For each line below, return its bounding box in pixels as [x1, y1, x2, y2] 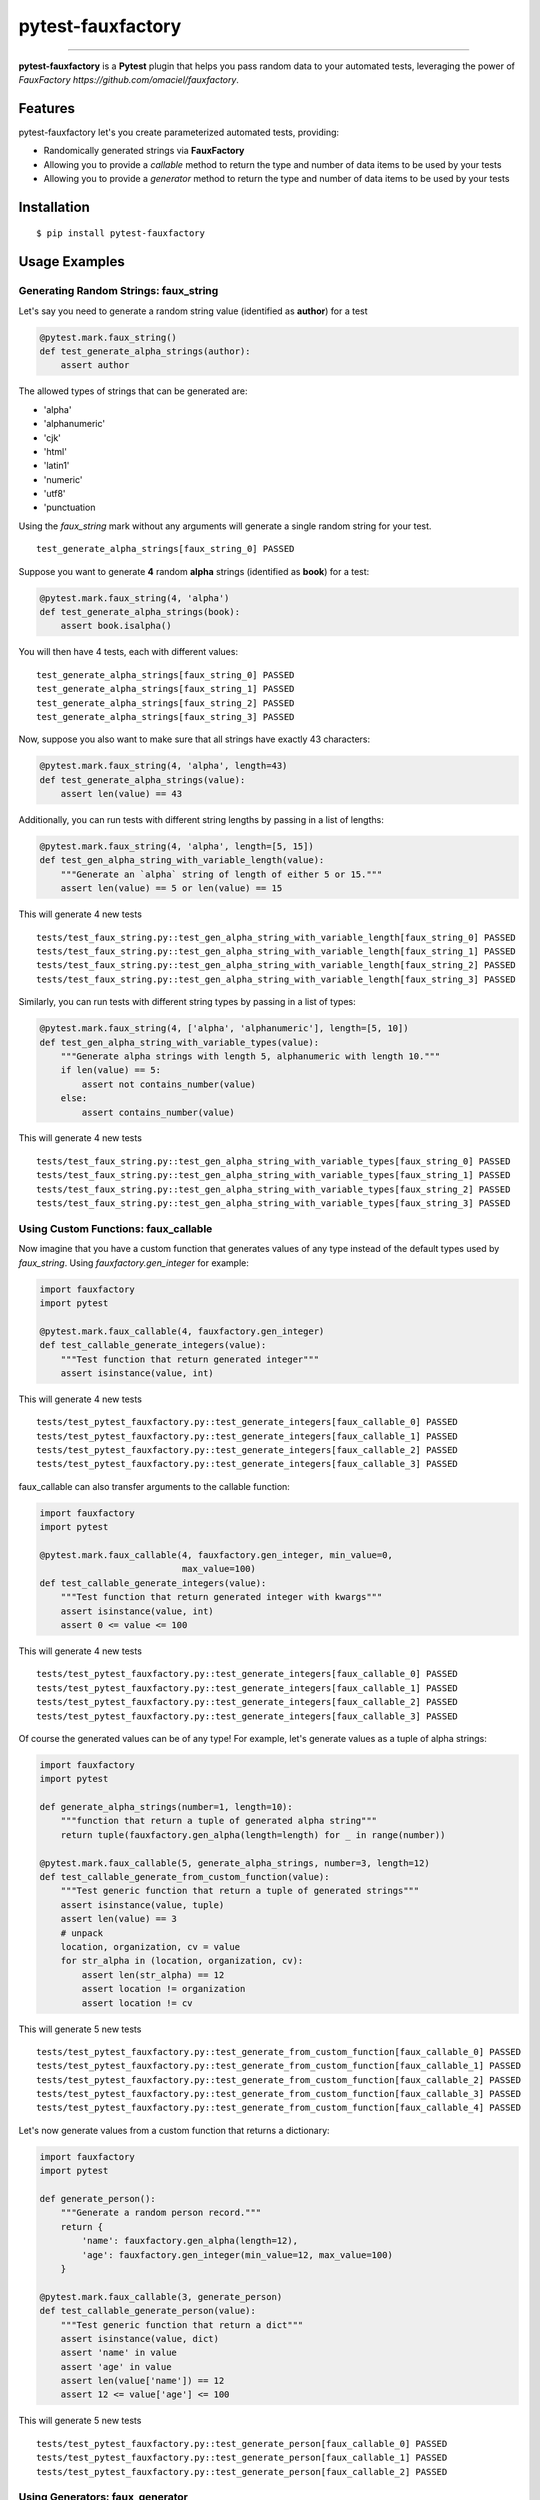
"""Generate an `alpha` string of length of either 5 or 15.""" [60, 868, 383, 880]
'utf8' [43, 488, 66, 500]
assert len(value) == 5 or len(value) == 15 [60, 883, 283, 894]
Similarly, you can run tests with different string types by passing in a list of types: [18, 996, 357, 1008]
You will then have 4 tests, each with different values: [18, 646, 239, 658]
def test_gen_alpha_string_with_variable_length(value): [39, 855, 325, 866]
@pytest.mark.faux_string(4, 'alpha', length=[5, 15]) [39, 841, 314, 852]
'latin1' [43, 460, 70, 472]
